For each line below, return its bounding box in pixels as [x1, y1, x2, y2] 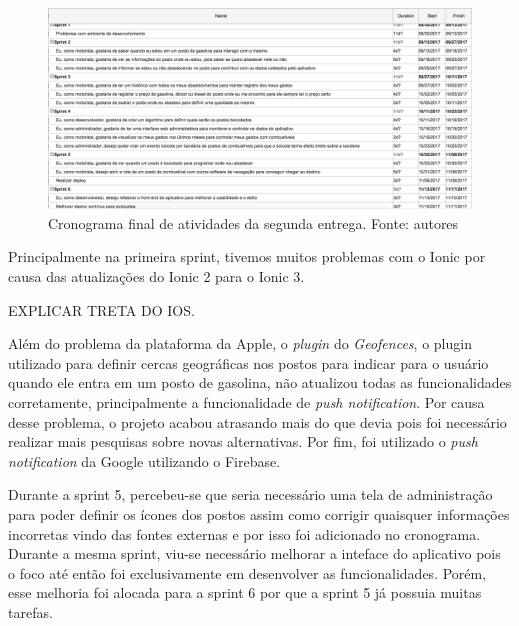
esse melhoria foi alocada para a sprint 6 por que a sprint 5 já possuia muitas [8, 582, 482, 603]
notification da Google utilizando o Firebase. [8, 450, 281, 471]
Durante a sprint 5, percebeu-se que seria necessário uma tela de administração [8, 484, 493, 505]
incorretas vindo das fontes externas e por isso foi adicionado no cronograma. [8, 523, 481, 544]
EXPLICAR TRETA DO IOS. [8, 299, 195, 320]
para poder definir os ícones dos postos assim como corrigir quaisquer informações [8, 503, 510, 524]
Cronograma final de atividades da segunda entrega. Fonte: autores [48, 212, 459, 233]
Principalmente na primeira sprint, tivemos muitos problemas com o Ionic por [8, 246, 486, 267]
